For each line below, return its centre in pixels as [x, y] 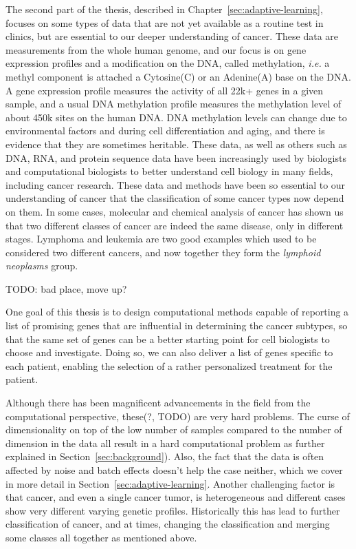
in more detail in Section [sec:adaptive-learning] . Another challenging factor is [170, 483]
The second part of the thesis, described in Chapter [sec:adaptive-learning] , [164, 9]
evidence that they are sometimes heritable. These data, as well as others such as [176, 144]
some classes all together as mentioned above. [101, 537]
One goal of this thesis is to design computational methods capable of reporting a [177, 312]
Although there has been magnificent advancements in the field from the [158, 403]
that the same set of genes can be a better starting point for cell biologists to [168, 339]
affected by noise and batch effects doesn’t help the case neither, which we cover [174, 470]
